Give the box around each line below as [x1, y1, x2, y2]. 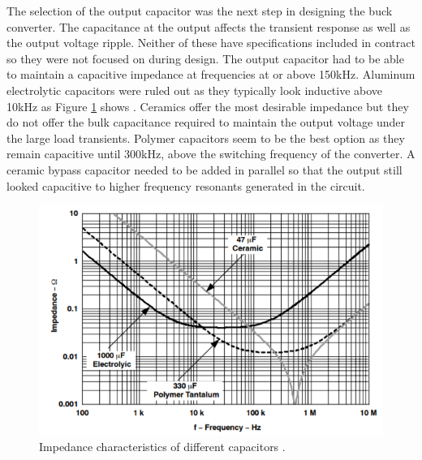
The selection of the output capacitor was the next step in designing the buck [6, 2, 393, 19]
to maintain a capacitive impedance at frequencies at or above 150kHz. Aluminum [6, 66, 416, 83]
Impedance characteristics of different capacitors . [39, 438, 286, 455]
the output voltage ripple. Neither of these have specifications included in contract [6, 34, 416, 51]
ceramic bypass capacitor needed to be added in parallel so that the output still [6, 161, 403, 178]
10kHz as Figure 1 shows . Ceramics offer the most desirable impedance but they [6, 97, 409, 114]
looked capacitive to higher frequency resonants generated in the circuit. [6, 177, 365, 194]
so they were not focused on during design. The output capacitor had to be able [6, 49, 404, 67]
